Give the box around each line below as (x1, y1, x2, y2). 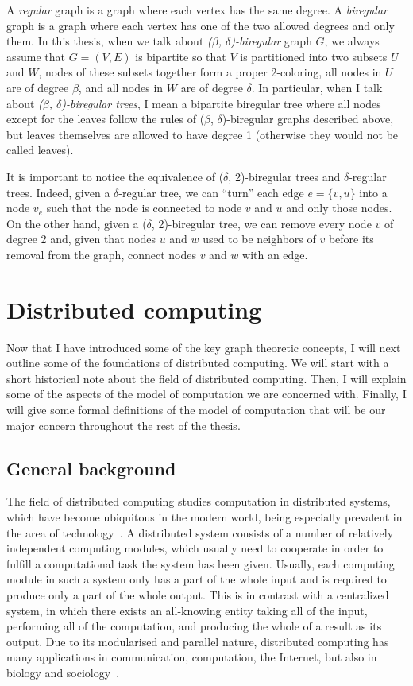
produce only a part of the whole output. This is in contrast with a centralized (6, 586, 389, 603)
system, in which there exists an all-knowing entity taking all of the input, (6, 602, 368, 618)
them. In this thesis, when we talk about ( (6, 33, 212, 49)
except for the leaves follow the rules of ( (6, 110, 205, 127)
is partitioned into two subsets (240, 48, 388, 64)
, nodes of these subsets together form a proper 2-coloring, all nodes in (38, 64, 382, 80)
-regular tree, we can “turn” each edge (118, 184, 304, 200)
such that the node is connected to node (46, 200, 242, 216)
